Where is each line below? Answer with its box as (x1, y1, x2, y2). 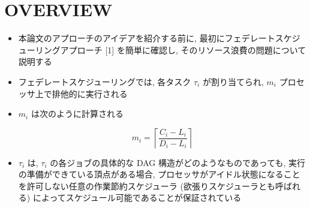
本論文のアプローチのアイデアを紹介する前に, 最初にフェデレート (18, 32, 275, 44)
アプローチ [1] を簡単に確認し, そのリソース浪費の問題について (60, 43, 306, 56)
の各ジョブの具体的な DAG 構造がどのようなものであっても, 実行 (50, 156, 306, 168)
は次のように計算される (31, 107, 124, 120)
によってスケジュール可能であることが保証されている (32, 191, 242, 204)
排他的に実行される (52, 87, 128, 100)
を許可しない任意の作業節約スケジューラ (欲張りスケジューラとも (18, 179, 275, 192)
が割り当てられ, (203, 75, 264, 88)
